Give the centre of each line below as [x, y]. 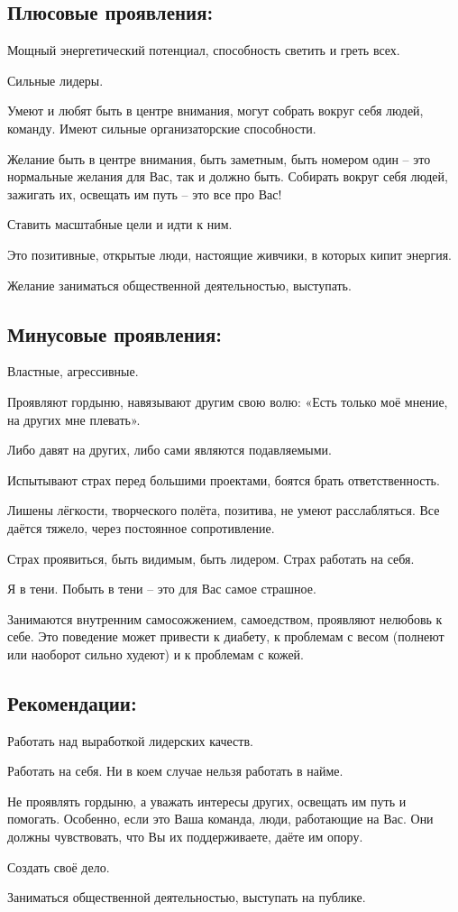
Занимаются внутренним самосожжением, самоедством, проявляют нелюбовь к [225, 618]
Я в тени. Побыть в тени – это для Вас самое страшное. [162, 589]
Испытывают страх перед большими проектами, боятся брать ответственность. [224, 479]
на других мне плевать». [74, 419]
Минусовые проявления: [114, 333]
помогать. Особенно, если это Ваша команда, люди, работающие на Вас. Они [220, 819]
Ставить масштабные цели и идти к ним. [120, 224]
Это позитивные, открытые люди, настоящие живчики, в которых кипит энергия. [230, 254]
